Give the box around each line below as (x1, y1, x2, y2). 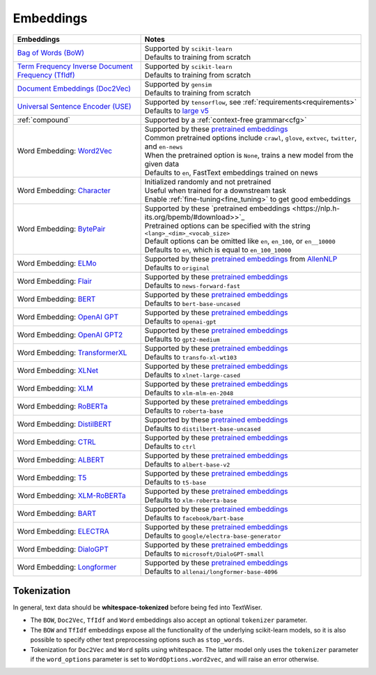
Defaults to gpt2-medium (144, 334, 220, 344)
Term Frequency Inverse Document (17, 61, 133, 71)
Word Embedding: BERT (17, 294, 96, 303)
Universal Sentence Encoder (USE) (17, 101, 132, 111)
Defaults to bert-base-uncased (144, 298, 240, 308)
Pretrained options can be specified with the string (144, 220, 311, 230)
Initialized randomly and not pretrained (144, 176, 272, 186)
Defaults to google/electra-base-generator (144, 531, 281, 540)
